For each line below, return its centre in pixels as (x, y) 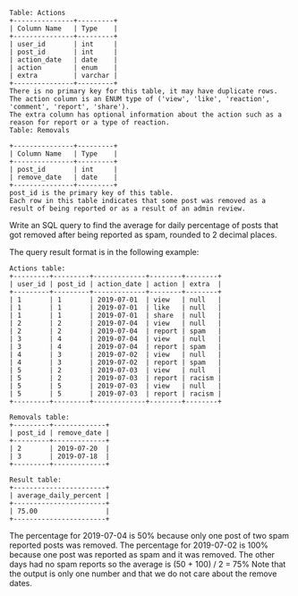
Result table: (36, 480)
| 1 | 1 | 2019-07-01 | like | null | (115, 308)
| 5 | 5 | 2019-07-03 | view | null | (115, 386)
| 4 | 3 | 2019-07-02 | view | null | (115, 354)
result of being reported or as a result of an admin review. (128, 209)
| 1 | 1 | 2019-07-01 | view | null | (115, 300)
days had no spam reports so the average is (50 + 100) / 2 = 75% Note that (148, 564)
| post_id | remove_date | (60, 433)
